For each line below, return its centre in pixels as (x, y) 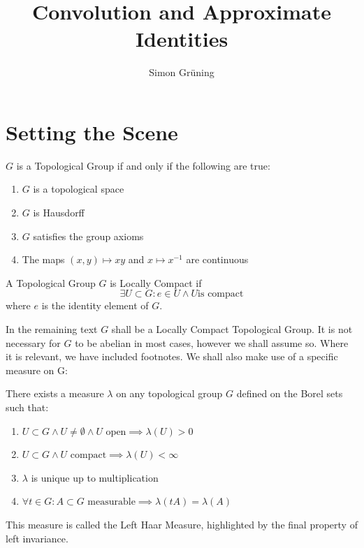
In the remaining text (52, 329)
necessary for (33, 342)
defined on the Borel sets (290, 393)
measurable (111, 502)
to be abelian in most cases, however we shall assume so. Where (212, 342)
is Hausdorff (59, 213)
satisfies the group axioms (88, 236)
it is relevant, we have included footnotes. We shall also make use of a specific (172, 356)
